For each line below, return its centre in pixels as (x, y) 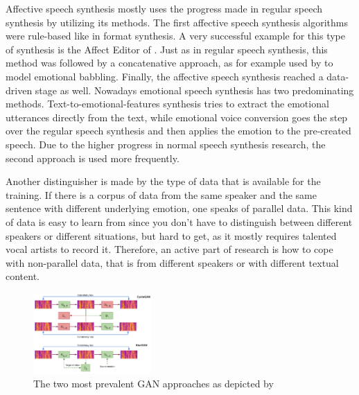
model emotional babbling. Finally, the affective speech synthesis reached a (165, 76)
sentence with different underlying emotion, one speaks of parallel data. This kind (179, 208)
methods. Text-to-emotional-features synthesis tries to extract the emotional (167, 104)
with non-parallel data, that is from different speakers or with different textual (172, 262)
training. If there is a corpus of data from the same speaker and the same (161, 194)
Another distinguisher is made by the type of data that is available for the (163, 181)
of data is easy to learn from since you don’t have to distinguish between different (179, 221)
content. (23, 276)
